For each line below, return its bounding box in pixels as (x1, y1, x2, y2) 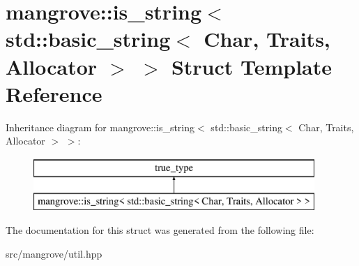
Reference (6, 79, 102, 108)
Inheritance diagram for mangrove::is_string (6, 119, 195, 134)
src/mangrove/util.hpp (6, 246, 102, 260)
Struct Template (171, 52, 333, 80)
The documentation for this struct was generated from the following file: (6, 223, 314, 237)
